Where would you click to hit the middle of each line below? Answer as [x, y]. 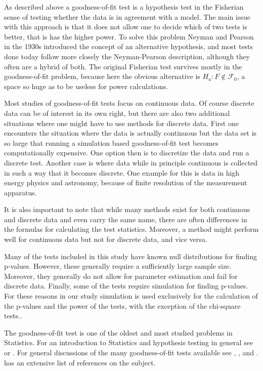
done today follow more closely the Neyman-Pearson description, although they [127, 56]
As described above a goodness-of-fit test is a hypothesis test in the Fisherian [124, 7]
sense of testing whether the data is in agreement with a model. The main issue [127, 16]
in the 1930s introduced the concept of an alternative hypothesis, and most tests [129, 46]
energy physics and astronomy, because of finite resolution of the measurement [126, 182]
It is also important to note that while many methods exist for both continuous [127, 209]
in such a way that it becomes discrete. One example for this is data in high [122, 172]
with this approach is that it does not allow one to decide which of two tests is [126, 27]
